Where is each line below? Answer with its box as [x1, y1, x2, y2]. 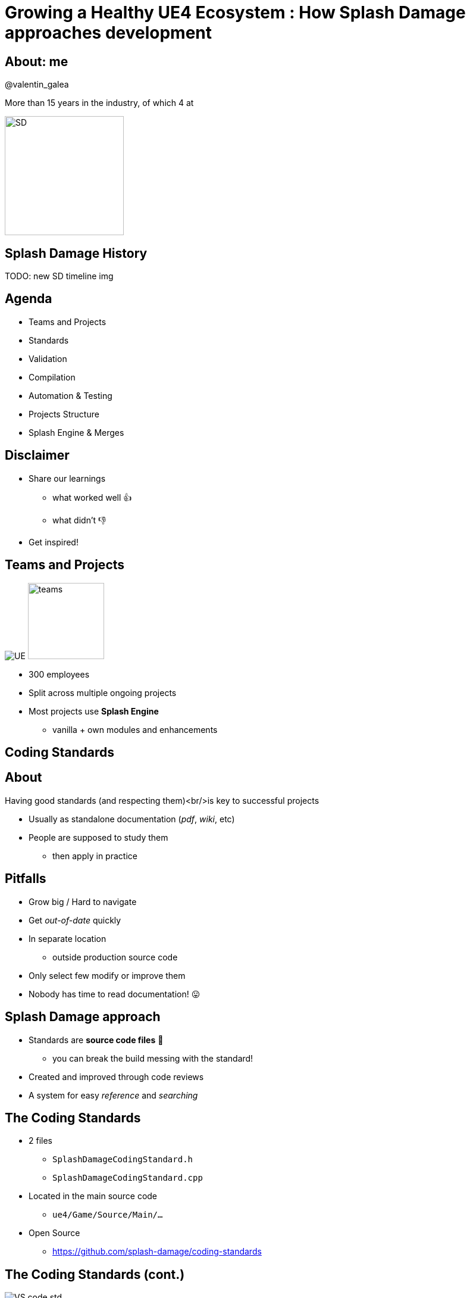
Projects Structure [29, 408, 99, 419]
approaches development [5, 23, 212, 43]
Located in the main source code [29, 1191, 158, 1202]
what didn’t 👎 [52, 514, 106, 525]
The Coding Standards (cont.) [5, 1266, 185, 1282]
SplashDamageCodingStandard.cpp [52, 1173, 203, 1183]
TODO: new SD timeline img [5, 271, 114, 282]
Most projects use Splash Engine [29, 706, 159, 716]
